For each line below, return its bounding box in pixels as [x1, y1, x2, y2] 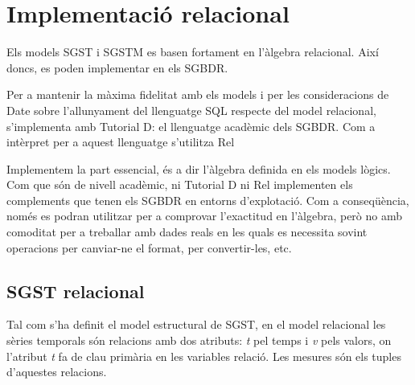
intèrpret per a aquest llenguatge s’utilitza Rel [6, 133, 235, 150]
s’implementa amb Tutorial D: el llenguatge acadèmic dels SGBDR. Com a [6, 117, 376, 134]
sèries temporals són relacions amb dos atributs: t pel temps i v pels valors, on [6, 332, 392, 349]
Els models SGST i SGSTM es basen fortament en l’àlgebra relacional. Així [6, 43, 379, 60]
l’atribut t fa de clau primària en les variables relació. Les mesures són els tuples [6, 347, 401, 364]
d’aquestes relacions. [6, 363, 107, 380]
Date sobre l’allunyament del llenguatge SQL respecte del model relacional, [6, 101, 376, 118]
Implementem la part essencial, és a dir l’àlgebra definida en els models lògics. [6, 160, 391, 177]
